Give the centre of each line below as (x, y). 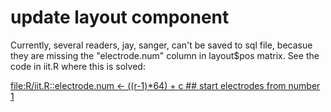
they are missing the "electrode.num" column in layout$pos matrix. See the (165, 55)
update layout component (120, 17)
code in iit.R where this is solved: (78, 66)
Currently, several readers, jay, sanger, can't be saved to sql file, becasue (161, 45)
